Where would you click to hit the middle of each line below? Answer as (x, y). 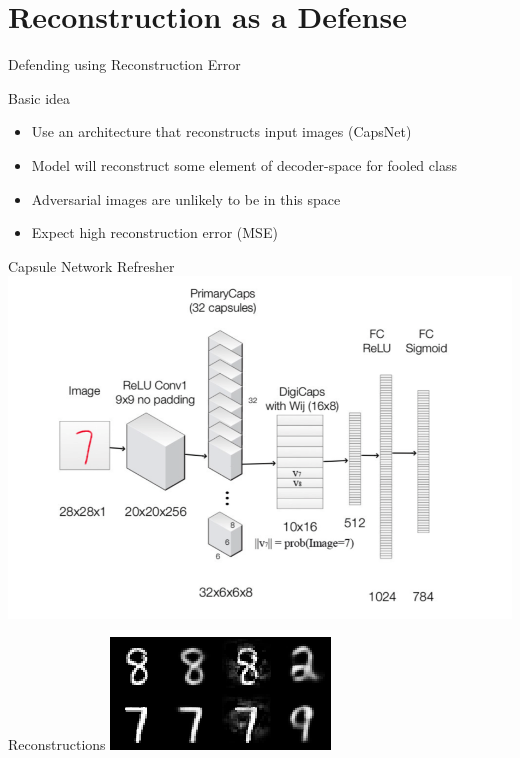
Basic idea (39, 97)
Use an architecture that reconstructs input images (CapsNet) (221, 131)
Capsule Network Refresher (91, 265)
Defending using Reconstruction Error (124, 64)
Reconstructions (57, 744)
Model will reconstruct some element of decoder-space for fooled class (244, 164)
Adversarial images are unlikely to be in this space (186, 198)
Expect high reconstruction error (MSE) (154, 232)
